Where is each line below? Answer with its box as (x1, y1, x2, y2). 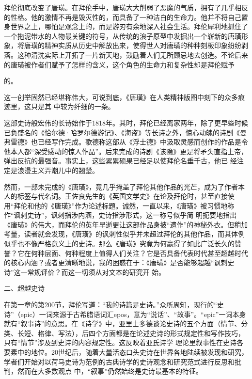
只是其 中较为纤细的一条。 (31, 101, 115, 111)
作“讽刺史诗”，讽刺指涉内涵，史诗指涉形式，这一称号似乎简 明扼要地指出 (4, 210, 236, 220)
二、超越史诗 (4, 283, 45, 293)
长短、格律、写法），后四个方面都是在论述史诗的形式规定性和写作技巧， (17, 328, 245, 338)
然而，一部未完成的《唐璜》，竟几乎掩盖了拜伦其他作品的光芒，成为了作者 (4, 181, 238, 191)
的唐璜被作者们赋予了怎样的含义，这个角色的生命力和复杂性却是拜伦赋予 (4, 59, 235, 69)
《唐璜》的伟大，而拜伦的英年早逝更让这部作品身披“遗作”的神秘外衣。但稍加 (4, 219, 248, 229)
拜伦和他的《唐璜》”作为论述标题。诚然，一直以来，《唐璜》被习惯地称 (14, 200, 235, 210)
